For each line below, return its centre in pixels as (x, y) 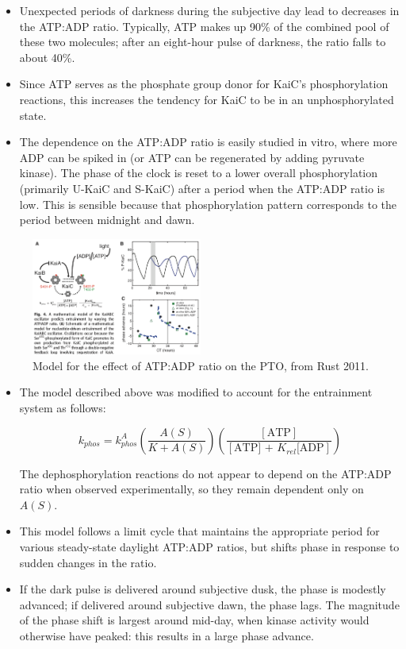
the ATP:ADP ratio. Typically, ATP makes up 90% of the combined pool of (204, 26)
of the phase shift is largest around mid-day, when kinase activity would (194, 620)
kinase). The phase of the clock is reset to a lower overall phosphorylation (199, 173)
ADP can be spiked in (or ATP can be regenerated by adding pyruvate (192, 157)
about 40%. (47, 57)
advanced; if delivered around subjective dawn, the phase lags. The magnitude (209, 604)
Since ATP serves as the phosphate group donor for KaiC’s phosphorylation (204, 84)
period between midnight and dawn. (107, 220)
